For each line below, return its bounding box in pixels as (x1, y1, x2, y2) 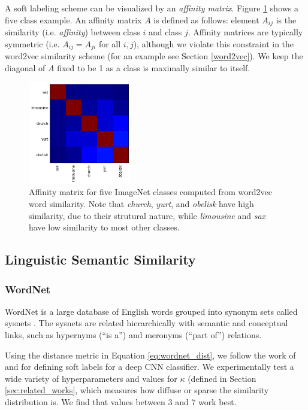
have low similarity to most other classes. (29, 221, 180, 233)
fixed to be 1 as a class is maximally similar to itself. (57, 61, 250, 74)
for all (98, 37, 121, 50)
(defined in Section (188, 372, 256, 384)
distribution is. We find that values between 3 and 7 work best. (5, 396, 237, 408)
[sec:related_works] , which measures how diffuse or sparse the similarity (5, 384, 269, 396)
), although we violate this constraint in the (133, 37, 294, 50)
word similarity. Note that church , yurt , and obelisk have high (29, 198, 254, 210)
